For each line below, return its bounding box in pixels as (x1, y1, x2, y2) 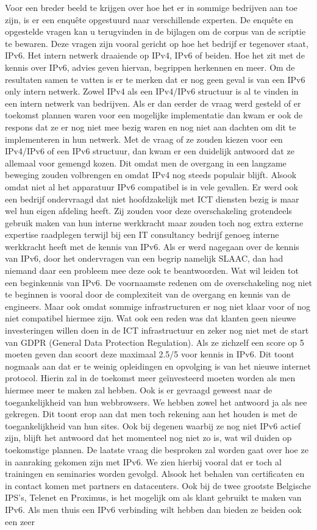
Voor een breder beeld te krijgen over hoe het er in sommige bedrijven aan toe (5, 1, 297, 13)
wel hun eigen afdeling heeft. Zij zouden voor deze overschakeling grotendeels (5, 204, 292, 217)
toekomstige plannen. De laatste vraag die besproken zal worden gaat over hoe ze (5, 443, 308, 456)
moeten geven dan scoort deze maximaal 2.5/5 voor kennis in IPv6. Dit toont (5, 348, 294, 360)
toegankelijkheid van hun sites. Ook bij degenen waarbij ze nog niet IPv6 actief (5, 419, 301, 432)
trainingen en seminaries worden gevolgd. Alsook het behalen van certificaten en (5, 467, 305, 480)
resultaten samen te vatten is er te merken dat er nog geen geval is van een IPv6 (5, 73, 305, 85)
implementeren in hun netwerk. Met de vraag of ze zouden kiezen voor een (5, 132, 283, 145)
